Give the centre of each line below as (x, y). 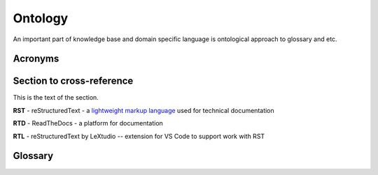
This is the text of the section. (56, 98)
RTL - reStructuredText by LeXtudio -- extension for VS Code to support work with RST (139, 136)
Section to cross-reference (73, 81)
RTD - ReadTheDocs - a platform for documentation (88, 123)
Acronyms (36, 59)
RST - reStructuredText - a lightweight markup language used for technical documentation (143, 110)
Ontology (41, 18)
